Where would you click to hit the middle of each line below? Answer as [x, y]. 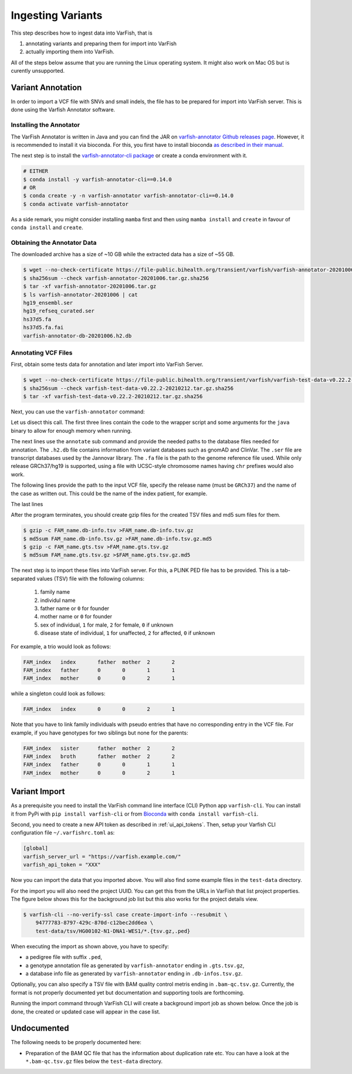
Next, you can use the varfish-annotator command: [78, 412]
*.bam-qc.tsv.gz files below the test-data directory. [94, 1061]
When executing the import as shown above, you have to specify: [90, 946]
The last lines [27, 504]
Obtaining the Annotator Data [54, 243]
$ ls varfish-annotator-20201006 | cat [80, 294]
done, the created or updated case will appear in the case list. [86, 1011]
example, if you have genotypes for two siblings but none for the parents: [99, 733]
